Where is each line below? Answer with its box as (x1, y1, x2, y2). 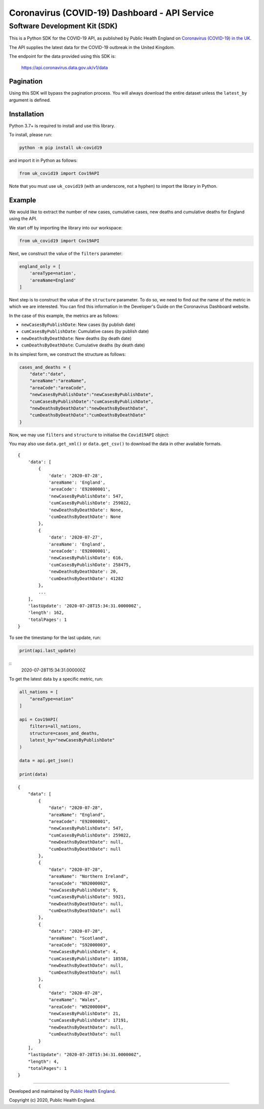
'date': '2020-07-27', (48, 535, 103, 540)
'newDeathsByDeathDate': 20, (48, 569, 118, 574)
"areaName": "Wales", (48, 997, 100, 1003)
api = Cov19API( (19, 716, 59, 722)
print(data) (19, 772, 48, 777)
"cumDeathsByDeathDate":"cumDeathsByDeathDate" (29, 412, 146, 418)
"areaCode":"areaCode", (29, 385, 87, 391)
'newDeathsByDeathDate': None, (48, 507, 124, 513)
